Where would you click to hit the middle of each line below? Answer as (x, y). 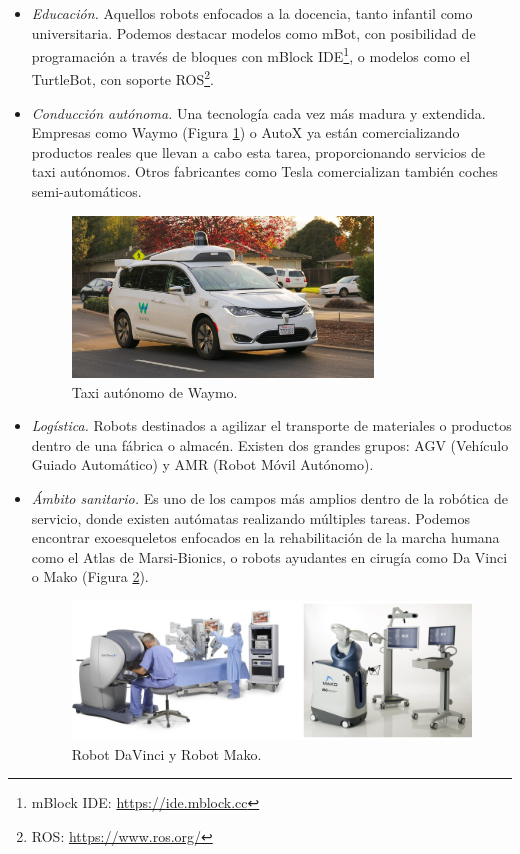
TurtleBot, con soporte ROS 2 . (122, 78)
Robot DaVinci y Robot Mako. (166, 753)
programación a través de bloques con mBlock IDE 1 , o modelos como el (251, 54)
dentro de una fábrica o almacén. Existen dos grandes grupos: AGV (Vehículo (270, 444)
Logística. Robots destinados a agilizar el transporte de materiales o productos (271, 425)
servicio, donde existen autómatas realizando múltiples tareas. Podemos (251, 517)
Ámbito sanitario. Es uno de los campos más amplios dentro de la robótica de (269, 498)
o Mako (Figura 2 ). (90, 576)
